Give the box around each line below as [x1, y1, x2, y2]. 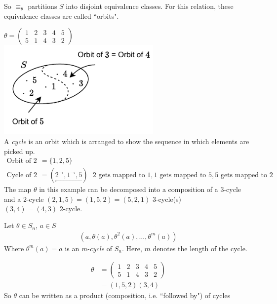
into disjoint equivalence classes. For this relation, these [66, 1, 234, 11]
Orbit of [6, 157, 32, 165]
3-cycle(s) [152, 193, 181, 204]
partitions [28, 1, 57, 11]
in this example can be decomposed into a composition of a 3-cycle [39, 184, 241, 194]
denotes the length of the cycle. [153, 243, 247, 253]
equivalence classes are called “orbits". [4, 10, 119, 21]
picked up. [4, 146, 35, 156]
